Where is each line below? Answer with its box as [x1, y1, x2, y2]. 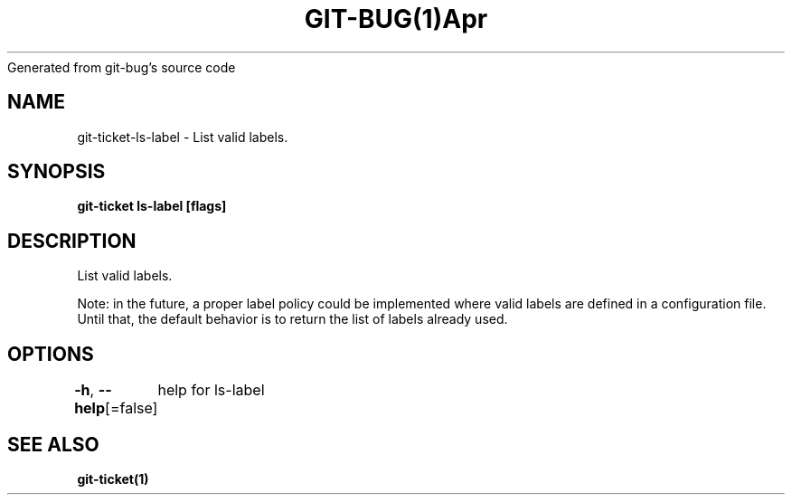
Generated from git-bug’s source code [7, 59, 236, 75]
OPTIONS [7, 342, 94, 365]
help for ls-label [157, 381, 265, 400]
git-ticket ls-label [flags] [77, 198, 227, 214]
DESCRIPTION [7, 229, 137, 252]
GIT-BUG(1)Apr [304, 4, 488, 34]
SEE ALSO [7, 432, 99, 456]
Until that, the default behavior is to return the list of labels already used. [77, 311, 508, 327]
